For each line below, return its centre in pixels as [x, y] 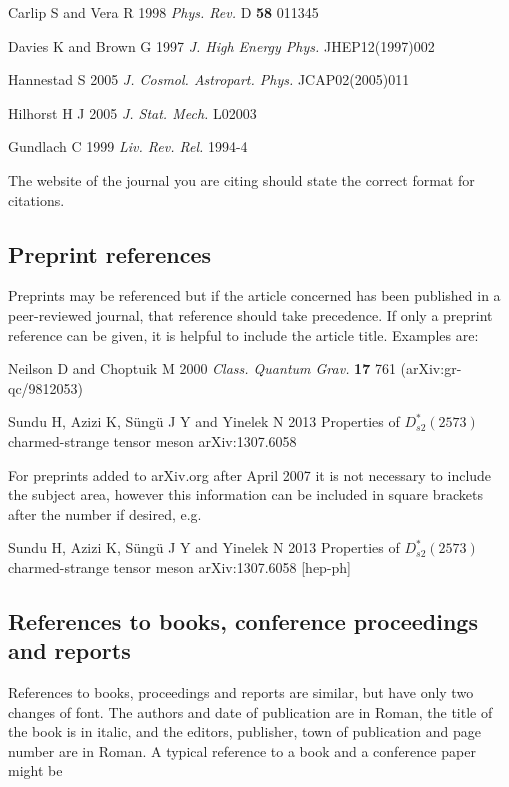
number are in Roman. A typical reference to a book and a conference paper [242, 750]
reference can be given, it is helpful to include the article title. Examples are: [243, 334]
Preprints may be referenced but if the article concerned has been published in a [254, 295]
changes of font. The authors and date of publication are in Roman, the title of [250, 711]
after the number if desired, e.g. [105, 513]
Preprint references [110, 253]
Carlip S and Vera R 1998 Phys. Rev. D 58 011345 [163, 12]
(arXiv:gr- [431, 368]
